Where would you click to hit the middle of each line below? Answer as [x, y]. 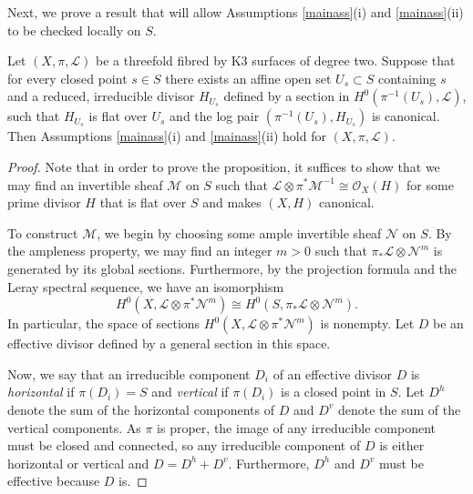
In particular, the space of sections [104, 323]
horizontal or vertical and [78, 463]
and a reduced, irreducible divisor [101, 96]
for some [430, 184]
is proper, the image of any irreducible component [297, 427]
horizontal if [41, 392]
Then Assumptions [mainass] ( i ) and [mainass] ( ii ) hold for [167, 136]
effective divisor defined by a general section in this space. [169, 343]
